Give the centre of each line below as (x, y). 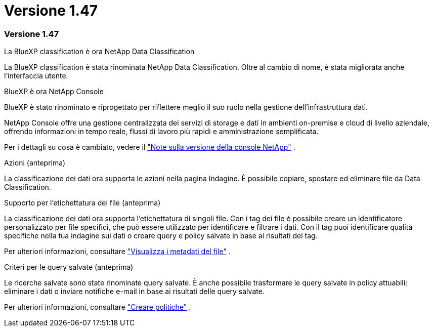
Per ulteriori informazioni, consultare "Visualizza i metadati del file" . (118, 252)
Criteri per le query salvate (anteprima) (69, 267)
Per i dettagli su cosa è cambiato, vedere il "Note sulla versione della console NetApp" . (150, 147)
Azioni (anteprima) (35, 163)
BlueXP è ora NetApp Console (54, 92)
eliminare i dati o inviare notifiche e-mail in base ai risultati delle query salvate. (134, 292)
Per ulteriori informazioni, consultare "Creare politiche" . (98, 307)
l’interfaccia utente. (36, 76)
